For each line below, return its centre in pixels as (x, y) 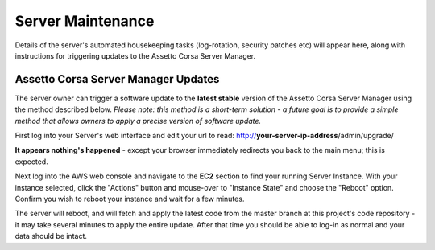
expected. (31, 162)
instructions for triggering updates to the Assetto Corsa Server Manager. (135, 55)
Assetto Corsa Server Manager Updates (117, 79)
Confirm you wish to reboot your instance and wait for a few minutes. (130, 199)
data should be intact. (51, 236)
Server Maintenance (85, 21)
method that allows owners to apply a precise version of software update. (138, 121)
